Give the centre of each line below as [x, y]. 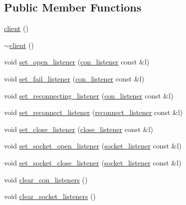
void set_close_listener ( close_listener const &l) [79, 129]
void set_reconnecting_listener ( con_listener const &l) [89, 95]
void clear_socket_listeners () [50, 196]
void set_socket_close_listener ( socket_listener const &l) [93, 162]
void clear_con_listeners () [46, 179]
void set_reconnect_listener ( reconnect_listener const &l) [94, 112]
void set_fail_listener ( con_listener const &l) [74, 78]
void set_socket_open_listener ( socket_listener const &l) [93, 146]
